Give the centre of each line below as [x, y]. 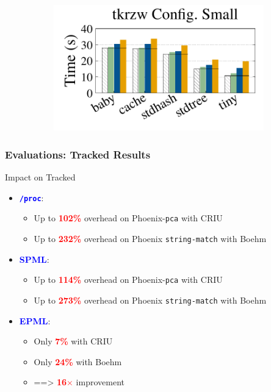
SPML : [34, 259]
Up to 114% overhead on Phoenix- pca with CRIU [128, 280]
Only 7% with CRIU [73, 341]
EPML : [35, 320]
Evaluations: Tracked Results [78, 154]
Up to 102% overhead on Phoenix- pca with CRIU [128, 218]
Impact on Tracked [40, 177]
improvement [100, 382]
